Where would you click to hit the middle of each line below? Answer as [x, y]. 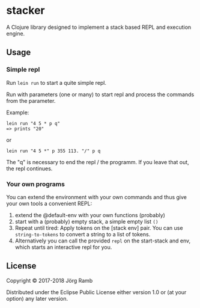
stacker [26, 11]
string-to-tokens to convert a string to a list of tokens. [83, 234]
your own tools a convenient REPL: [49, 203]
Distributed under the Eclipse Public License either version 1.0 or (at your [96, 292]
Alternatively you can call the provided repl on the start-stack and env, [103, 241]
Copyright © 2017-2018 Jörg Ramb [50, 280]
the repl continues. [29, 168]
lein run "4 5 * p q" [33, 123]
